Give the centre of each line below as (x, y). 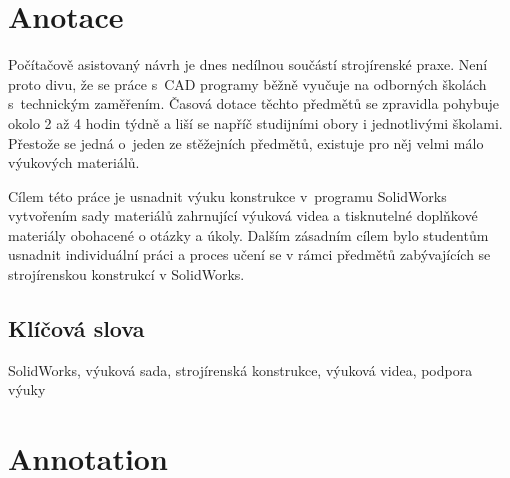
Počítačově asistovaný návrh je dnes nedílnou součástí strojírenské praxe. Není (248, 64)
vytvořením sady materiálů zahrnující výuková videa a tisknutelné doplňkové (243, 215)
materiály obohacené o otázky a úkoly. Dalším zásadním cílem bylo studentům (248, 234)
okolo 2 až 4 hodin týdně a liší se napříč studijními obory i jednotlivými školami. (255, 122)
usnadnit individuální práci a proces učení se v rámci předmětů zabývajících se (249, 254)
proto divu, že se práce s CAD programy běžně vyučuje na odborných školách (247, 83)
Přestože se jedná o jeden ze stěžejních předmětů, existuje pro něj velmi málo (246, 142)
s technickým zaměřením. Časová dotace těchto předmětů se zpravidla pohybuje (254, 103)
